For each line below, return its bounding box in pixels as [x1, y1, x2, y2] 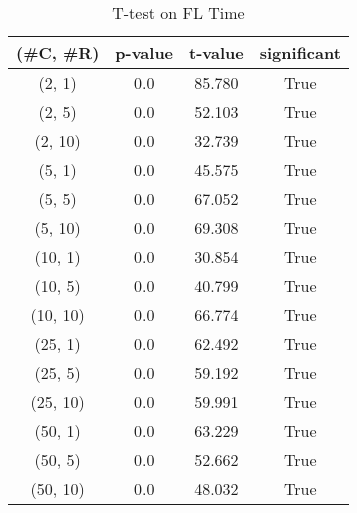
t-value [189, 41, 244, 64]
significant [259, 41, 341, 64]
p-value [115, 41, 174, 64]
